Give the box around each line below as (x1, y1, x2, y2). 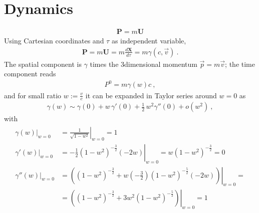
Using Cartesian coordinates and (4, 35, 104, 46)
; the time (225, 58, 255, 69)
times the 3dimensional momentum (90, 58, 197, 69)
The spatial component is (4, 58, 82, 69)
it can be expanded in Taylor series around (85, 90, 217, 100)
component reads (4, 68, 56, 79)
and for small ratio (4, 90, 62, 100)
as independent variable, (111, 35, 186, 46)
